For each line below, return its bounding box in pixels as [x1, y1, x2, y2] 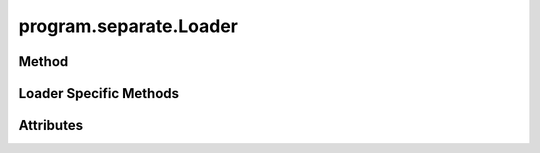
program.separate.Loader [18, 15, 239, 37]
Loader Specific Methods [18, 85, 180, 102]
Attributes [18, 117, 84, 134]
